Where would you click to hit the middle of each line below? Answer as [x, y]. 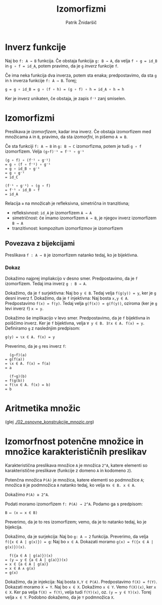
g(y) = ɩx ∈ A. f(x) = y [30, 337]
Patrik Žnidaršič [81, 22]
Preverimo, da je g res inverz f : [36, 346]
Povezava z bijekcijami [40, 243]
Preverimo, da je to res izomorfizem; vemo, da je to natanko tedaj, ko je [76, 522]
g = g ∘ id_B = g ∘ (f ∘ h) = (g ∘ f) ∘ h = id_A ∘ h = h [65, 89]
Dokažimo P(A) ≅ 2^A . [27, 494]
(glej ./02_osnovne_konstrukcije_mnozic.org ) [50, 422]
